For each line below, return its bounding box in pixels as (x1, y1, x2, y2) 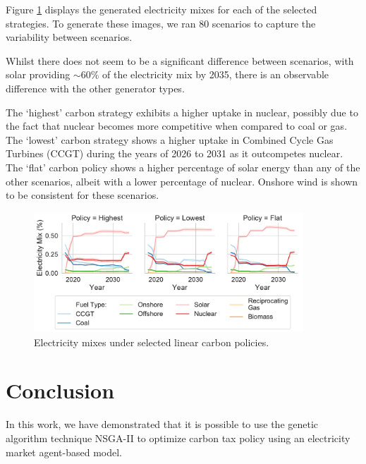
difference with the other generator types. (6, 80, 185, 95)
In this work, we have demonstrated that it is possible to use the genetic (6, 417, 319, 432)
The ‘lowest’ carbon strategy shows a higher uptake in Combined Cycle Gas (6, 132, 334, 147)
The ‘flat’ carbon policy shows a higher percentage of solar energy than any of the (6, 159, 360, 174)
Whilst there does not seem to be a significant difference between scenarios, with (6, 53, 354, 68)
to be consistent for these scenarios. (6, 188, 159, 202)
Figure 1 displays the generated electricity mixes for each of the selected (6, 2, 317, 16)
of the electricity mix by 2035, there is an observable (102, 67, 329, 82)
